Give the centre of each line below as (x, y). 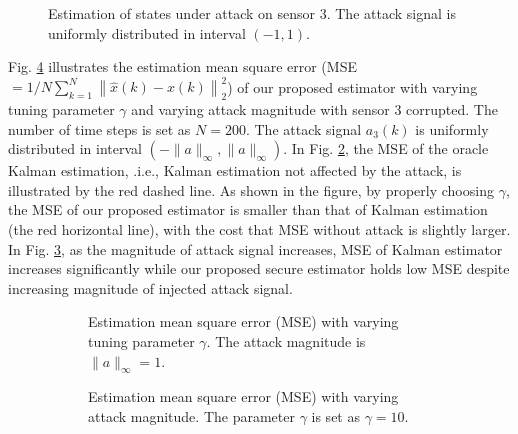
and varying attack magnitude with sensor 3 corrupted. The (314, 109)
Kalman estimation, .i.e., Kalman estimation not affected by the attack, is (235, 170)
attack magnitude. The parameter (191, 416)
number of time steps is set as (99, 128)
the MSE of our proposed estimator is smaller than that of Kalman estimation (248, 209)
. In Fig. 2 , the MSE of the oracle (386, 148)
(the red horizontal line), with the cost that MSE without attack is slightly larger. (259, 229)
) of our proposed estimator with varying (352, 86)
